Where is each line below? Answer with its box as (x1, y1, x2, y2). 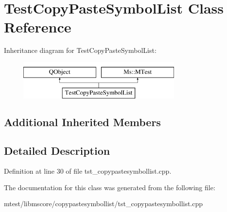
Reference (4, 17, 71, 37)
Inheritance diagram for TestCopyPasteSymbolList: (4, 45, 157, 55)
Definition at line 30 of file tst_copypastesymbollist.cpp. (4, 166, 172, 176)
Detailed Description (4, 143, 110, 158)
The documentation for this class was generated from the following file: (4, 182, 215, 192)
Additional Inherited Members (4, 114, 161, 130)
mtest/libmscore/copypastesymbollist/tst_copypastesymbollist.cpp (4, 198, 203, 209)
